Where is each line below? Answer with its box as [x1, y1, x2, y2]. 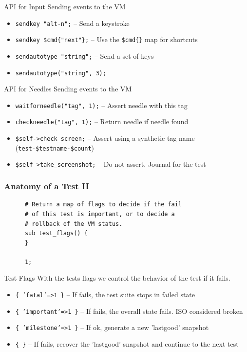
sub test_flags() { [24, 230, 88, 237]
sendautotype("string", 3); [15, 69, 106, 77]
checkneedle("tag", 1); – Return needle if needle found [15, 116, 189, 127]
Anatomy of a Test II [4, 180, 89, 192]
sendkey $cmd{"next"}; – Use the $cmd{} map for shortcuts [15, 34, 198, 44]
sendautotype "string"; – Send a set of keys [15, 50, 154, 61]
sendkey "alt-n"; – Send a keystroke [15, 18, 130, 28]
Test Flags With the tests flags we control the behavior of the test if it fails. [4, 273, 230, 283]
